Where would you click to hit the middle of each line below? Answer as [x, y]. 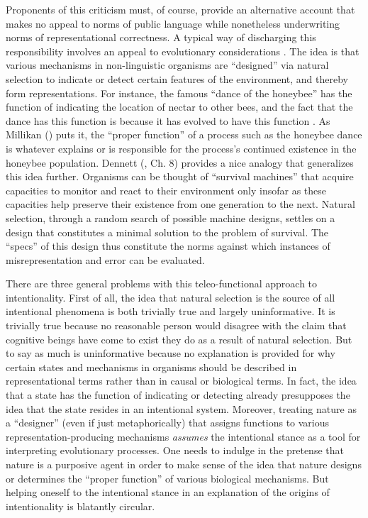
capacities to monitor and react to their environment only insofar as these [166, 190]
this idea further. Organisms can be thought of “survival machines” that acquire [180, 176]
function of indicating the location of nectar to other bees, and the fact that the [179, 107]
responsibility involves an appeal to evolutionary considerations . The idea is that [183, 51]
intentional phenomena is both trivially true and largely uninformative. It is [171, 311]
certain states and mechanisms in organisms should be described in [151, 367]
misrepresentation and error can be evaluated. [105, 259]
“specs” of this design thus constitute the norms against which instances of [168, 246]
